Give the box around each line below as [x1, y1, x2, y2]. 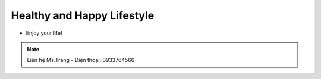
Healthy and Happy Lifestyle [11, 9, 155, 22]
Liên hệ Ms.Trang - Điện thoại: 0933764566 [27, 57, 135, 64]
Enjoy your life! [26, 29, 62, 37]
